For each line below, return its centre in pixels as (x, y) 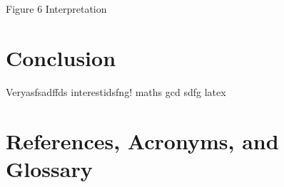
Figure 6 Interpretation (56, 9)
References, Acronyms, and (142, 140)
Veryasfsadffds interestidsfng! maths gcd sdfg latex (116, 91)
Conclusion (61, 57)
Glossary (49, 168)
